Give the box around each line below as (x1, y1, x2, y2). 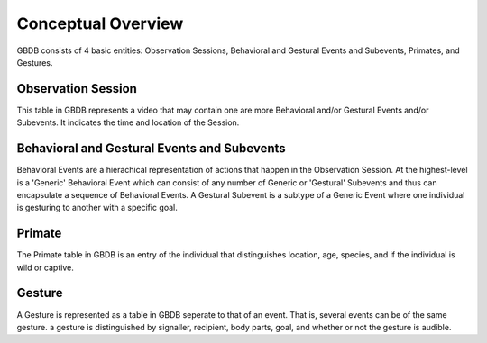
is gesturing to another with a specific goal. (16, 203, 178, 213)
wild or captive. (16, 262, 74, 273)
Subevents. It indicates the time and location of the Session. (16, 117, 240, 128)
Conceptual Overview (16, 14, 184, 33)
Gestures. (16, 57, 53, 68)
